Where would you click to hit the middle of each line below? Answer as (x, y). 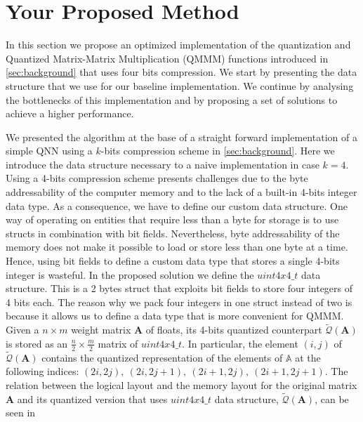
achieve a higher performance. (70, 113)
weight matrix (101, 330)
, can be (332, 398)
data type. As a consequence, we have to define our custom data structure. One (177, 205)
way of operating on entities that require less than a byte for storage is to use (172, 219)
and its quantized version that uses (92, 398)
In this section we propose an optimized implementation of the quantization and (178, 45)
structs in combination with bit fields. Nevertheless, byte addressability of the (173, 233)
